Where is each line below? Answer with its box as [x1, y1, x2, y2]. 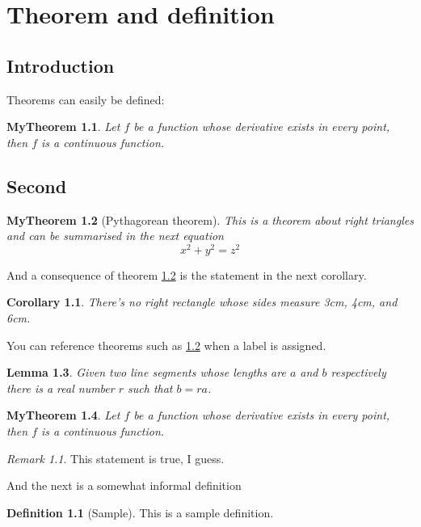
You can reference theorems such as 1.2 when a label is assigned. [6, 336, 326, 353]
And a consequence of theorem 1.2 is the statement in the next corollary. [6, 266, 367, 283]
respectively [330, 364, 386, 381]
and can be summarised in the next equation [6, 227, 224, 244]
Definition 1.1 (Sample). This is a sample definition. [6, 504, 274, 521]
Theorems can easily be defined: [6, 91, 165, 108]
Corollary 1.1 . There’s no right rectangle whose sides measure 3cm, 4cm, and [6, 293, 398, 310]
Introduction [6, 53, 115, 78]
